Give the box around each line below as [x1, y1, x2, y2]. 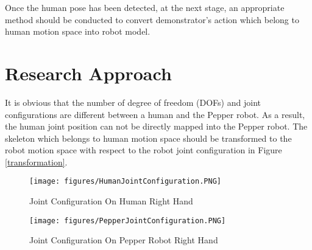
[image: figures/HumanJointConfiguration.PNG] [29, 177, 221, 186]
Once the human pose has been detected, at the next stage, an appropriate [5, 1, 285, 13]
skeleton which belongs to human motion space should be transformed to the [5, 131, 292, 144]
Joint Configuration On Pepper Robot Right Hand [29, 234, 218, 246]
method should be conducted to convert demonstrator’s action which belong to [5, 13, 299, 26]
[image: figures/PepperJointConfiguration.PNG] [29, 216, 226, 225]
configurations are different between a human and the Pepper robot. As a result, [5, 108, 305, 120]
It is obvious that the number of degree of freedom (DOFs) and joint [5, 95, 261, 108]
